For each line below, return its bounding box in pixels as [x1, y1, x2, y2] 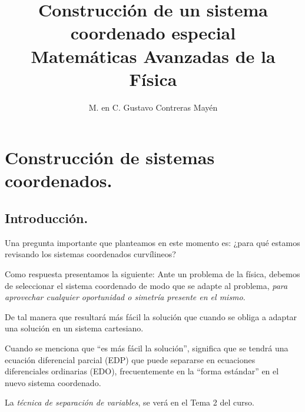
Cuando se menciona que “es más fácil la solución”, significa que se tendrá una [5, 342, 289, 354]
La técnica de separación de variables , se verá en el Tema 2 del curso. [5, 396, 254, 408]
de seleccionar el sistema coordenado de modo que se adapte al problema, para [5, 279, 288, 291]
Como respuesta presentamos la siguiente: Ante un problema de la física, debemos [5, 268, 300, 280]
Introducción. [5, 209, 88, 227]
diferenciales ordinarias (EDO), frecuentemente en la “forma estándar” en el [5, 365, 279, 377]
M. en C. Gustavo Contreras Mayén [88, 101, 218, 113]
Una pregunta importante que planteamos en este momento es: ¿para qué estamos [5, 236, 300, 248]
